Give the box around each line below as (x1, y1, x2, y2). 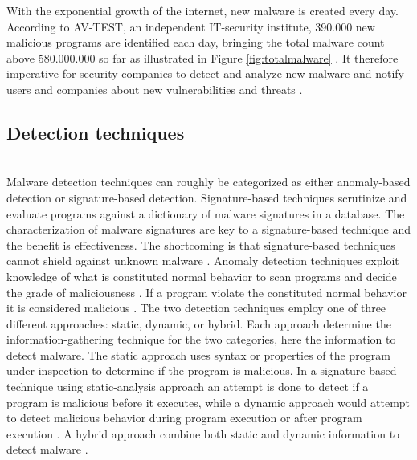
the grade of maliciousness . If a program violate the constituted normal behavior (6, 283, 407, 300)
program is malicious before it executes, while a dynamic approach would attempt (6, 393, 411, 410)
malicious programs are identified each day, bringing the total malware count (6, 34, 385, 51)
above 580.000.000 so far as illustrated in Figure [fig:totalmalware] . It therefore (6, 49, 399, 66)
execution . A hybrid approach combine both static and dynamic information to (6, 425, 400, 442)
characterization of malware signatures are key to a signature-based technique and (6, 221, 411, 238)
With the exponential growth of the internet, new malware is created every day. (6, 2, 399, 18)
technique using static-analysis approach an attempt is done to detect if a (6, 378, 369, 395)
